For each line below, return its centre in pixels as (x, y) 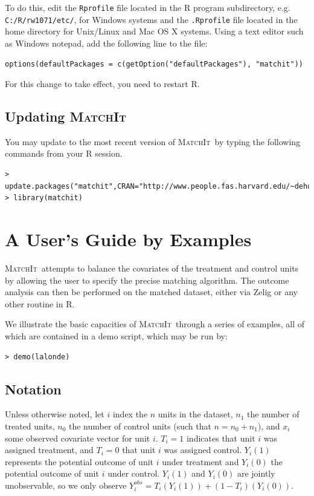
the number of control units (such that (140, 426)
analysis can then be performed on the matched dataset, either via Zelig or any (151, 292)
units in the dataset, (195, 414)
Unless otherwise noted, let (55, 414)
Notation (33, 389)
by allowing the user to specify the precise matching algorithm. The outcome (147, 280)
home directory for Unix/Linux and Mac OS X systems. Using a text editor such (154, 31)
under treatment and (200, 461)
